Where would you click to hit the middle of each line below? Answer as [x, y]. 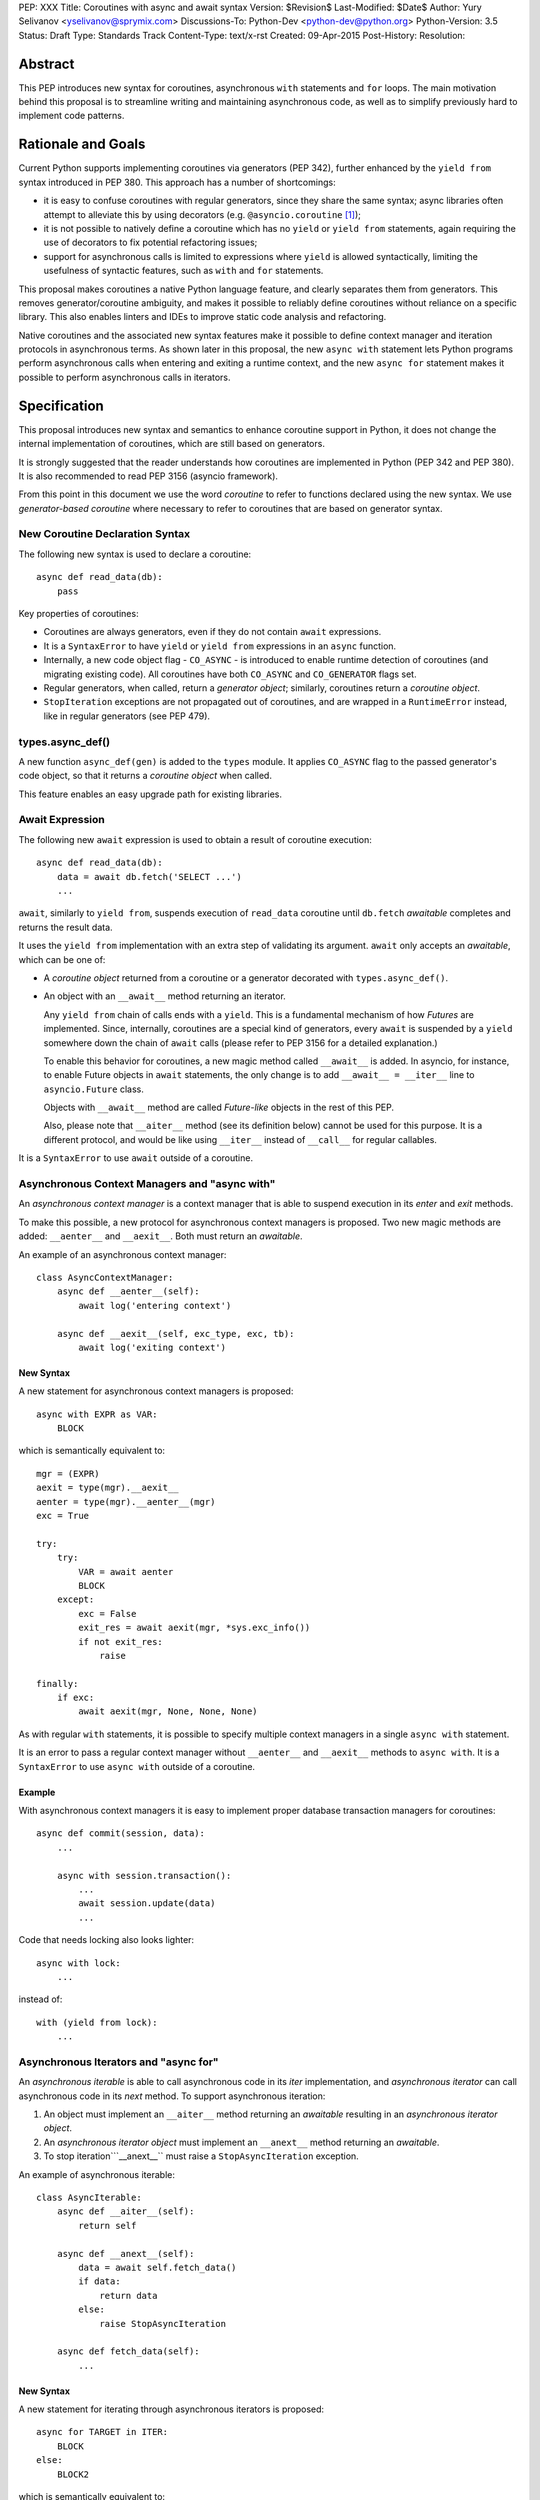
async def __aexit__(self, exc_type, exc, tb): [175, 1333]
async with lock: [78, 1963]
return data [128, 2295]
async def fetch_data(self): [128, 2351]
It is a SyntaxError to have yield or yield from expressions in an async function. [220, 646]
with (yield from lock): [97, 2022]
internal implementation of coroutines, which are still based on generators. [171, 444]
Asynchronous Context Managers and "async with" [147, 1183]
